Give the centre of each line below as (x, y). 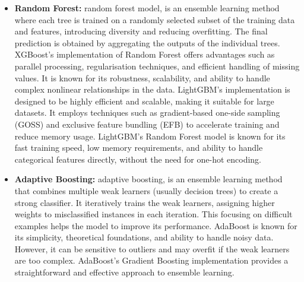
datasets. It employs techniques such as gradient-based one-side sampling (147, 113)
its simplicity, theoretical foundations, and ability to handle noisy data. (144, 237)
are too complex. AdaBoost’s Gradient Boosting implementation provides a (151, 260)
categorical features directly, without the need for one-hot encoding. (138, 159)
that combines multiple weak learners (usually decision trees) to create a (146, 190)
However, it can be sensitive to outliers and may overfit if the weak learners (152, 248)
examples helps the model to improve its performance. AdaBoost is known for (156, 225)
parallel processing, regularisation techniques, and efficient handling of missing (157, 66)
